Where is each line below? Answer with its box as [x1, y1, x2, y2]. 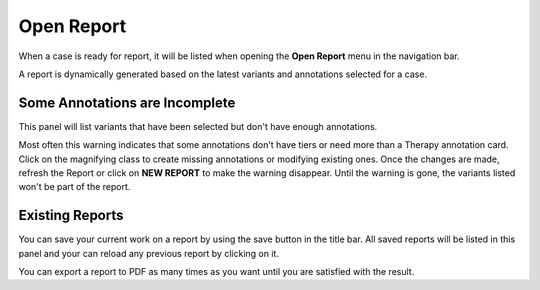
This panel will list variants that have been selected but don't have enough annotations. [18, 120, 378, 132]
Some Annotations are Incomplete [18, 94, 236, 111]
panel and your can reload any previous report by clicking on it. [18, 247, 280, 259]
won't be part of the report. [18, 181, 131, 193]
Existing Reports [18, 207, 124, 224]
